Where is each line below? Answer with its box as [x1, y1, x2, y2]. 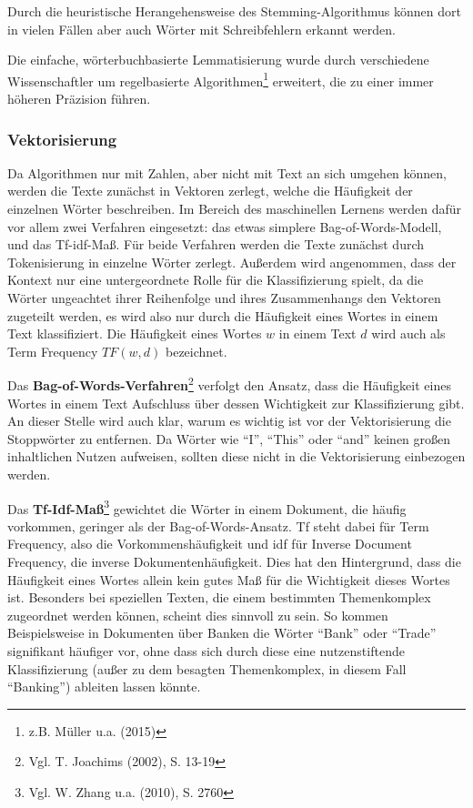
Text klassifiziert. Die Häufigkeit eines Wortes [7, 324, 262, 343]
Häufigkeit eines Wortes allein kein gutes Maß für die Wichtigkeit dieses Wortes [7, 570, 450, 589]
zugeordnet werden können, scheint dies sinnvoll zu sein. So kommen [7, 605, 388, 624]
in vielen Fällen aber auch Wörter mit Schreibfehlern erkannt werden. [7, 19, 396, 38]
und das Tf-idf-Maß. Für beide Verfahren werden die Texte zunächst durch [7, 235, 425, 254]
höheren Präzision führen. [7, 89, 151, 108]
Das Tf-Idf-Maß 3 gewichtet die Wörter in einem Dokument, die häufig [7, 496, 407, 518]
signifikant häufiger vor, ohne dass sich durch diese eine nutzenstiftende [7, 641, 405, 660]
